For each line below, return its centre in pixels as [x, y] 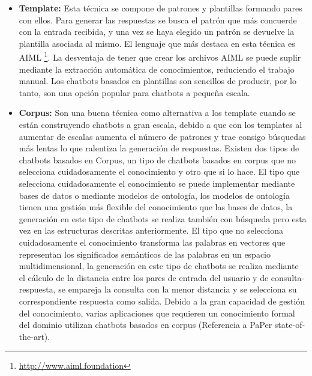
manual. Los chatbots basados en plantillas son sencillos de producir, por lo [157, 81]
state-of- [290, 325]
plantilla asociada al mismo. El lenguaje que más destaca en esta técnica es [157, 43]
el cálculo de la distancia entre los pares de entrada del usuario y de [144, 277]
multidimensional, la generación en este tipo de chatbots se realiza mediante [159, 266]
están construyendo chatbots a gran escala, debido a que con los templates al [160, 124]
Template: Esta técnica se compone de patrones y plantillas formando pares [160, 8]
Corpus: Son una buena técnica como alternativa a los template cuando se [157, 113]
